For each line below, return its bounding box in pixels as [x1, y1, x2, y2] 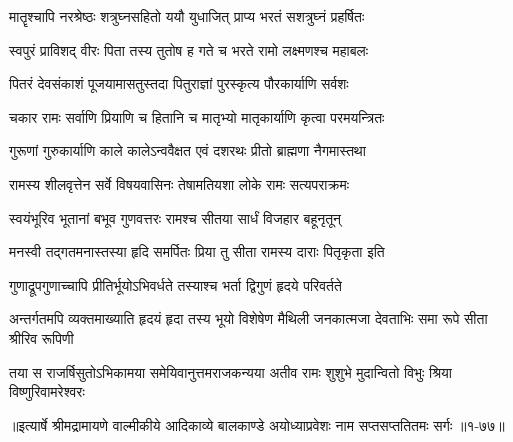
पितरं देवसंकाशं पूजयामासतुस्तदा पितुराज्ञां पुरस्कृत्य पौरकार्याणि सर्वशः [9, 73, 349, 94]
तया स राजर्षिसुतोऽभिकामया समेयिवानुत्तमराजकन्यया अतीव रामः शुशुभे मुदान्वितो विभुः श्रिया [9, 361, 452, 382]
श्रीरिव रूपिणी [9, 327, 74, 348]
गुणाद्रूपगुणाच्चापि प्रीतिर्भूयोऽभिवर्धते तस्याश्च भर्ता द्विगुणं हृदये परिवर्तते [9, 274, 342, 295]
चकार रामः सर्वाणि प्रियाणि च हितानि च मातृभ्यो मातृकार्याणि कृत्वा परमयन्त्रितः [9, 106, 385, 127]
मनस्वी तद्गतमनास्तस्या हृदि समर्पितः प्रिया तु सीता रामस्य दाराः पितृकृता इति [9, 241, 385, 262]
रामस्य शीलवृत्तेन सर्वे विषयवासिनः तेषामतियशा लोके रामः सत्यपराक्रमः [9, 173, 350, 194]
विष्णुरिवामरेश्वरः [9, 381, 85, 402]
